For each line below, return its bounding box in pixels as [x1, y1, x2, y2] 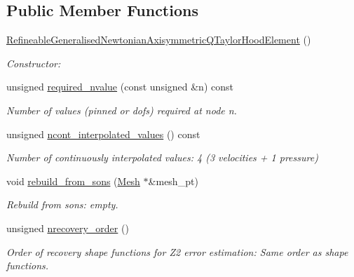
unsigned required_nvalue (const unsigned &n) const [6, 79, 233, 94]
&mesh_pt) [148, 173, 198, 188]
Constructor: [6, 55, 61, 70]
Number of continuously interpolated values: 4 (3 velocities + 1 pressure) [6, 150, 318, 165]
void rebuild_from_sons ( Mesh [6, 173, 140, 188]
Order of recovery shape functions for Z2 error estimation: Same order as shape [6, 244, 348, 259]
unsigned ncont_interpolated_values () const [6, 126, 200, 141]
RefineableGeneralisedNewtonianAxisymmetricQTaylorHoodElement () [6, 32, 311, 47]
